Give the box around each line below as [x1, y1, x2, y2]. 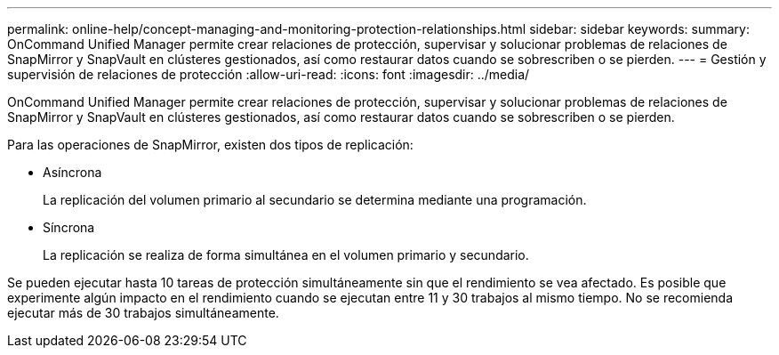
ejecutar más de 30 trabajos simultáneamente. [7, 305, 279, 320]
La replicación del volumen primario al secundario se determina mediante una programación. [43, 192, 587, 207]
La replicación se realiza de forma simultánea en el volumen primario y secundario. [43, 247, 529, 262]
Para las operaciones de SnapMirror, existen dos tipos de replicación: [7, 137, 414, 152]
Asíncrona [43, 165, 102, 180]
